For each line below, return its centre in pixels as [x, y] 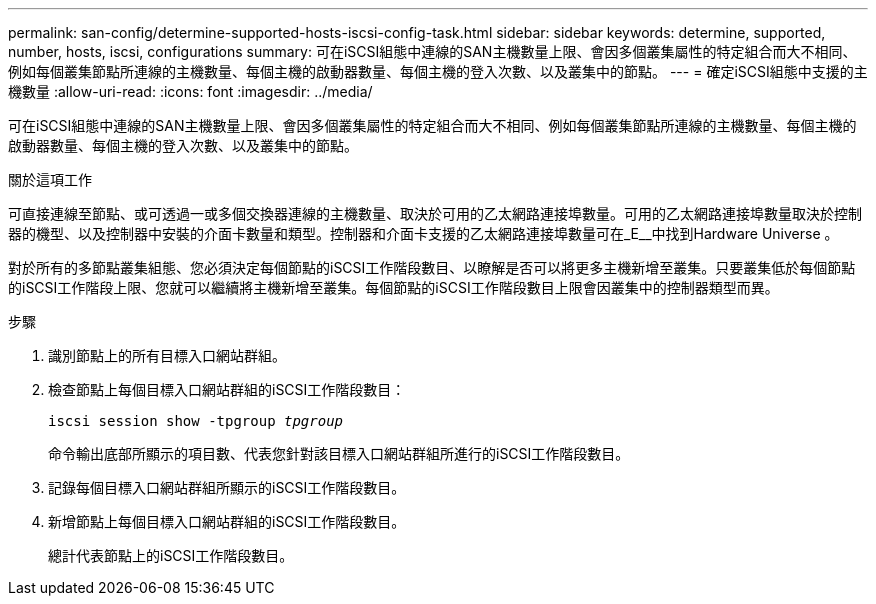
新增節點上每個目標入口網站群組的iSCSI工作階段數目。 [227, 521]
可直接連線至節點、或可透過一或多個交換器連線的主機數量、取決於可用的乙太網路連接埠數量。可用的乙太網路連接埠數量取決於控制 [435, 213]
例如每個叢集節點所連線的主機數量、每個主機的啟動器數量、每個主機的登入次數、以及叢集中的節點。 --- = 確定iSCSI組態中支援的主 [438, 71]
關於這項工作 [50, 179]
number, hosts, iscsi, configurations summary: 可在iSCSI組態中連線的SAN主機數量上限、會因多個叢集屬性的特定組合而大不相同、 [432, 51]
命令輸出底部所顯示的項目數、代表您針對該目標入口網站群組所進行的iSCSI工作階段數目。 [339, 453]
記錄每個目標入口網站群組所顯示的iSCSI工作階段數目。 [227, 487]
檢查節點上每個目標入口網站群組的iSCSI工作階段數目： [227, 389]
